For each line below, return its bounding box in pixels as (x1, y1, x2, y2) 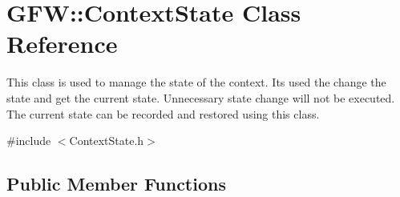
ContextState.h (69, 132, 144, 149)
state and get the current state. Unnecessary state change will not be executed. (6, 89, 395, 106)
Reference (6, 27, 118, 60)
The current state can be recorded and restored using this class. (6, 105, 320, 122)
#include (6, 132, 51, 149)
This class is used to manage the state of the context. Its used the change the (6, 74, 386, 90)
